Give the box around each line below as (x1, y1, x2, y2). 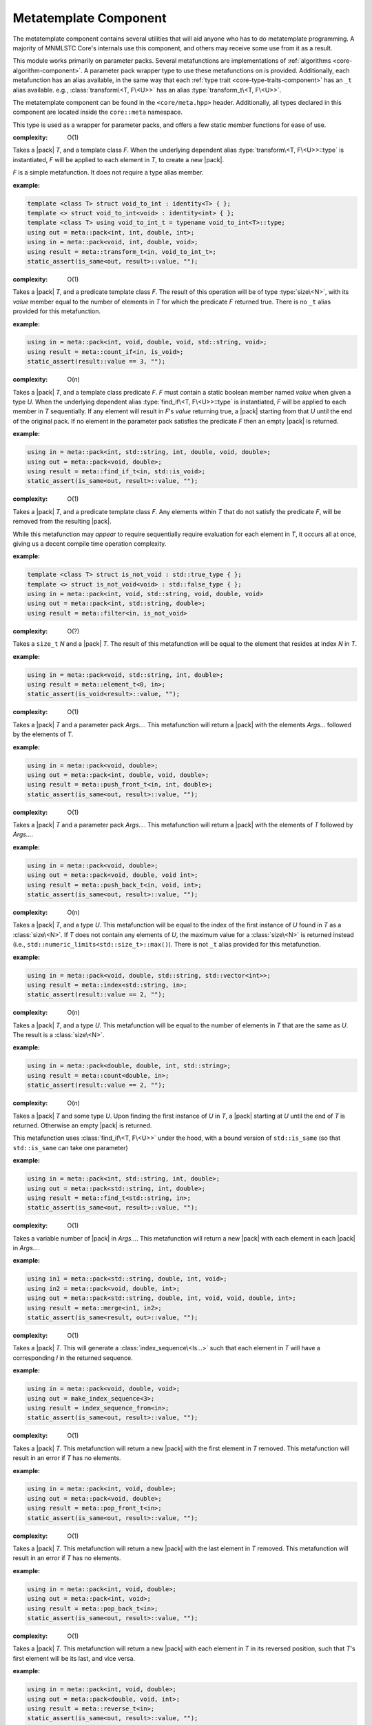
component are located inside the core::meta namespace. (12, 108, 183, 117)
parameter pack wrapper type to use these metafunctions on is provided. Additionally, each (90, 66, 350, 75)
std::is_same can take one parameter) (12, 1143, 129, 1152)
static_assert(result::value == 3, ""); (27, 357, 165, 366)
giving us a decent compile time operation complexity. (12, 539, 167, 548)
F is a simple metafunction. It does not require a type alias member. (12, 168, 204, 177)
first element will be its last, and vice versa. (12, 1654, 136, 1662)
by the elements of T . (12, 730, 74, 738)
